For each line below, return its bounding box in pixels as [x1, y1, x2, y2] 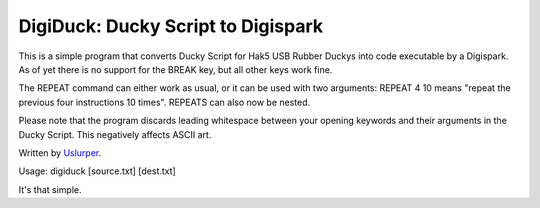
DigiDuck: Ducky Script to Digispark [18, 15, 324, 37]
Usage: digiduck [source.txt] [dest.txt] [18, 165, 177, 177]
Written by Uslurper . [18, 146, 102, 159]
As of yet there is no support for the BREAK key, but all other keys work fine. [18, 63, 333, 75]
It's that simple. [18, 183, 82, 195]
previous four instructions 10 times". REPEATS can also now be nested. [18, 96, 311, 108]
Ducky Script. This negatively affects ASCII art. [18, 128, 212, 140]
